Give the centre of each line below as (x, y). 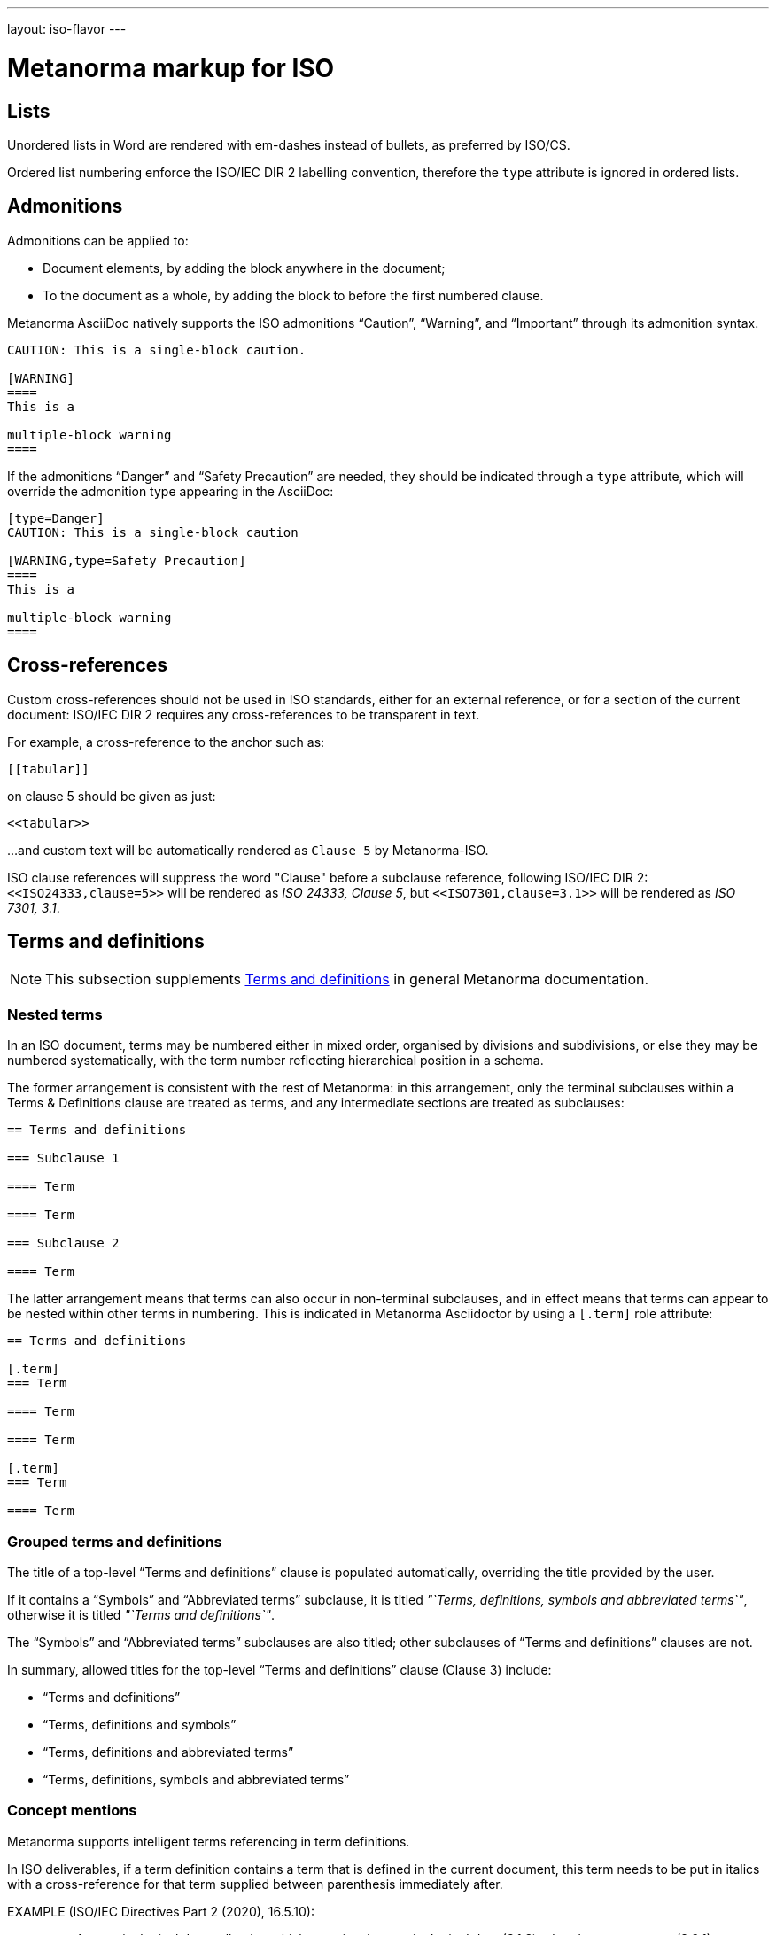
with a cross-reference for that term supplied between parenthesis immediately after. (255, 1884)
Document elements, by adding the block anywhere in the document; (244, 268)
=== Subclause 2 (63, 1243)
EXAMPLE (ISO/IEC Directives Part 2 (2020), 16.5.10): (161, 1911)
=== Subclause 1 (63, 1158)
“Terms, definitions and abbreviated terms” (168, 1752)
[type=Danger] (56, 518)
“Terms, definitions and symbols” (140, 1724)
